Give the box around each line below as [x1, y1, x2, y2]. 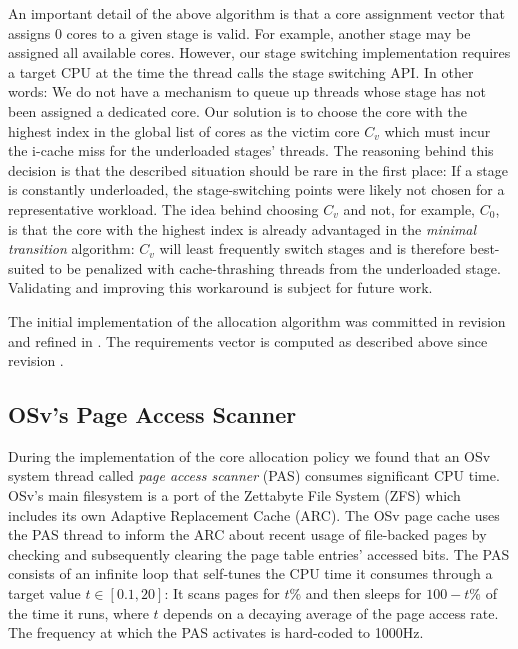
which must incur [384, 120, 491, 141]
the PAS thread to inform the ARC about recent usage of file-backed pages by [8, 524, 487, 545]
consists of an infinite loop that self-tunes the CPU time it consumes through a [8, 563, 493, 584]
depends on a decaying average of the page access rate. [163, 602, 499, 623]
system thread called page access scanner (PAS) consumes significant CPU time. [8, 465, 500, 486]
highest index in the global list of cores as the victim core [8, 120, 360, 141]
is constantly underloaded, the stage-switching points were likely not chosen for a [8, 179, 505, 200]
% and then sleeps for [289, 583, 422, 604]
